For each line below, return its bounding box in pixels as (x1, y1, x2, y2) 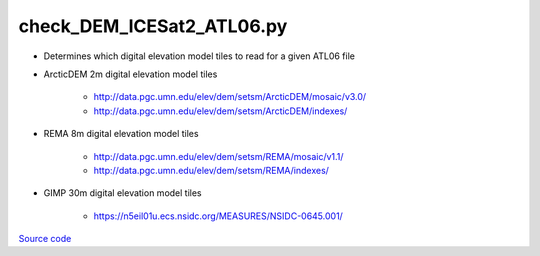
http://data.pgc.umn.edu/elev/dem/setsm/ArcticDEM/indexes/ (93, 105, 348, 117)
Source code (18, 233, 72, 245)
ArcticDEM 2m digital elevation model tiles (43, 68, 218, 80)
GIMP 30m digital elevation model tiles (43, 187, 202, 199)
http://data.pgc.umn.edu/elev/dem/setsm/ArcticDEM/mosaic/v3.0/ (93, 91, 367, 103)
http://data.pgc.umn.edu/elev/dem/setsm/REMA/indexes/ (93, 164, 330, 176)
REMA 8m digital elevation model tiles (43, 128, 199, 140)
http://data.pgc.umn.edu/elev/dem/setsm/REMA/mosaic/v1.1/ (93, 150, 344, 162)
